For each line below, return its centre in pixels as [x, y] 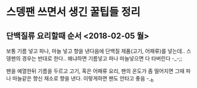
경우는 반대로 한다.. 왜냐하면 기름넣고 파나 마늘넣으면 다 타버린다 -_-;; [102, 58]
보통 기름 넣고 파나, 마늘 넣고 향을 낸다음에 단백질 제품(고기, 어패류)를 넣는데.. [96, 51]
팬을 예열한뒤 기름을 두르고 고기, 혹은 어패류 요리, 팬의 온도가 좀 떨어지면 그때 [96, 71]
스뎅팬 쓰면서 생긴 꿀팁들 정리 [73, 12]
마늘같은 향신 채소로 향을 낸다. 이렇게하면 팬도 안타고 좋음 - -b [83, 79]
